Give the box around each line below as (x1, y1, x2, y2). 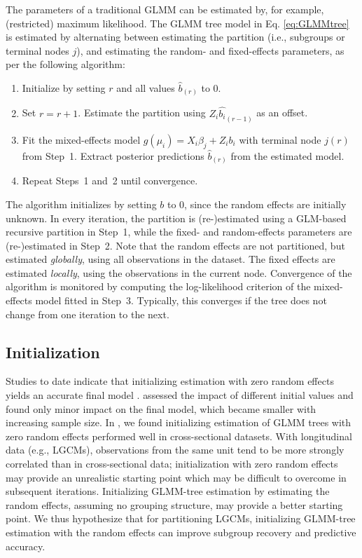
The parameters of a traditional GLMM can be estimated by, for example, (6, 2, 324, 16)
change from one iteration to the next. (6, 306, 169, 321)
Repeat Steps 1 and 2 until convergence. (22, 173, 198, 188)
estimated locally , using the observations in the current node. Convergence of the (6, 265, 352, 280)
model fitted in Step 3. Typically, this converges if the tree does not (35, 293, 327, 308)
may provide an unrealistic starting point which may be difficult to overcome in (6, 470, 347, 484)
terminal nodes (6, 43, 69, 57)
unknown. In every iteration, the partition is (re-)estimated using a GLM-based (6, 210, 347, 225)
